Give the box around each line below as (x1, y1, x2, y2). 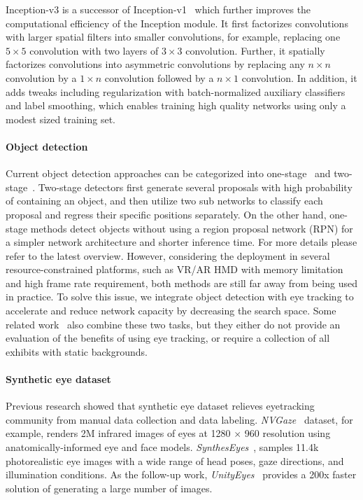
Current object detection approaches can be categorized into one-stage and (6, 166, 331, 181)
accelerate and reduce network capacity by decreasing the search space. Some (6, 303, 336, 318)
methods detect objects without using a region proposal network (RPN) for (30, 221, 353, 235)
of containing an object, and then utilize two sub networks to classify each (6, 193, 323, 208)
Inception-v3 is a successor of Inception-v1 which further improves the (6, 2, 311, 16)
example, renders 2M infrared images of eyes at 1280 (6, 426, 231, 440)
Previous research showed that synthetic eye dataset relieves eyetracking (6, 398, 315, 413)
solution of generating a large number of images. (6, 480, 213, 495)
